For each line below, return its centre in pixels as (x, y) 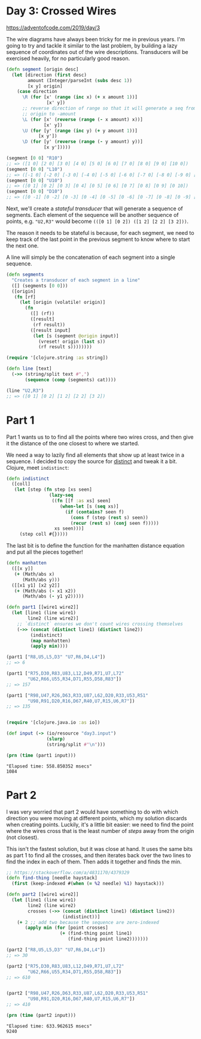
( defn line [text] (29, 369)
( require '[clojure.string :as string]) (57, 358)
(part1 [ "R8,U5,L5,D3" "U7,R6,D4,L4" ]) (56, 657)
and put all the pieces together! (45, 552)
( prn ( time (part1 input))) (41, 755)
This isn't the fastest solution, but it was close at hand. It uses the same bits (100, 848)
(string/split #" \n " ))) (76, 744)
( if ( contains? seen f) (95, 512)
